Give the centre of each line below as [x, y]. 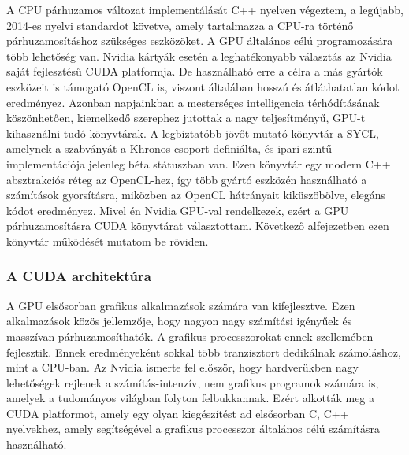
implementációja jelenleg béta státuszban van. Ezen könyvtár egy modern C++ [199, 163]
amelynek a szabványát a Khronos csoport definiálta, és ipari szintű [169, 148]
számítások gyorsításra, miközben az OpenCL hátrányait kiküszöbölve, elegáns [196, 195]
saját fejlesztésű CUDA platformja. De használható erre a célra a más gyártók [195, 71]
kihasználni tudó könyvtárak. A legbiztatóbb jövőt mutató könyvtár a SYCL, [193, 133]
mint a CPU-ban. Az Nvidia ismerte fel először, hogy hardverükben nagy [182, 367]
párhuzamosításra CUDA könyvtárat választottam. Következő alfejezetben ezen [198, 226]
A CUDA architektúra [79, 276]
